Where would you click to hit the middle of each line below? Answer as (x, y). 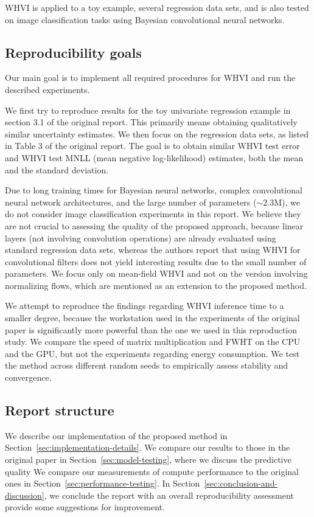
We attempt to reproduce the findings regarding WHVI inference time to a (145, 306)
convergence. (28, 377)
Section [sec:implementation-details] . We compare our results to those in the (148, 447)
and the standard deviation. (57, 169)
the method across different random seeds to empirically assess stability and (147, 365)
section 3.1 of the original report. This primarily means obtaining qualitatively (151, 122)
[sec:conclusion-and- (241, 483)
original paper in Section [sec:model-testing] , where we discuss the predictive (148, 460)
